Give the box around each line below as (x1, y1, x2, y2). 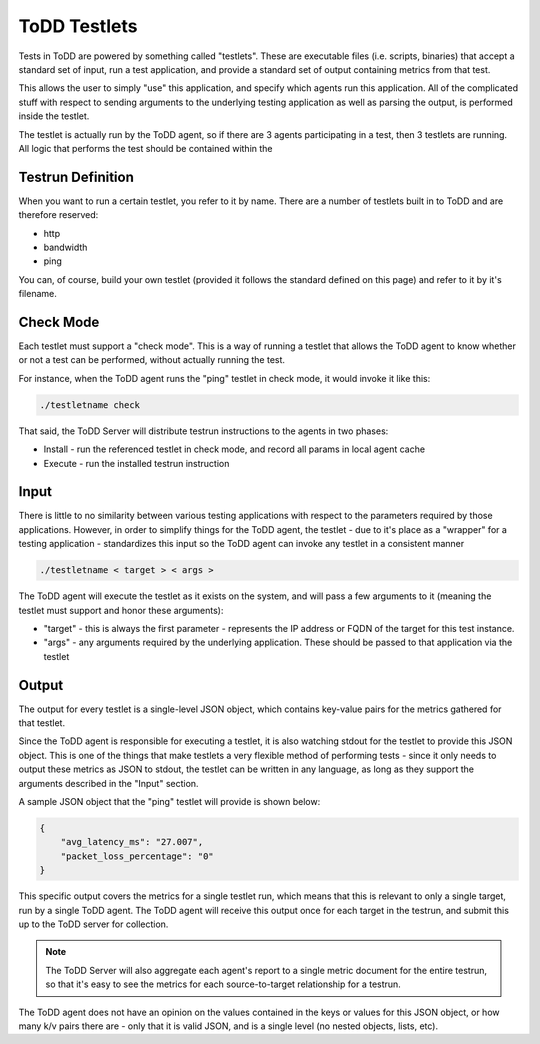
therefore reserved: (18, 209, 99, 221)
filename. (18, 288, 57, 300)
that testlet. (18, 717, 65, 729)
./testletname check (39, 399, 140, 410)
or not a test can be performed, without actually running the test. (18, 354, 285, 366)
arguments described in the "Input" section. (18, 777, 199, 789)
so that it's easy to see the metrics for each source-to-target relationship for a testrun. (45, 978, 402, 990)
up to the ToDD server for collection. (18, 918, 169, 930)
